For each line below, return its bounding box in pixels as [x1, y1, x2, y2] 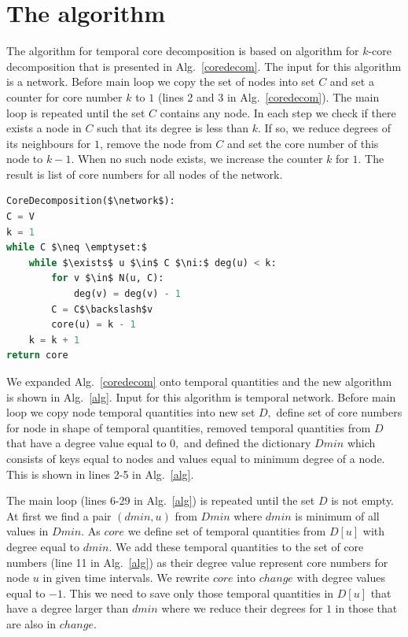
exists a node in [6, 120, 82, 136]
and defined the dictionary [183, 435, 311, 451]
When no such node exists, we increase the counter [77, 150, 323, 167]
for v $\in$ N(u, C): [51, 272, 164, 284]
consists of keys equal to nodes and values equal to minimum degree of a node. [6, 450, 385, 466]
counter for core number [6, 88, 123, 105]
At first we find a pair [6, 507, 112, 524]
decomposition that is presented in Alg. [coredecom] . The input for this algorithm [6, 57, 402, 74]
